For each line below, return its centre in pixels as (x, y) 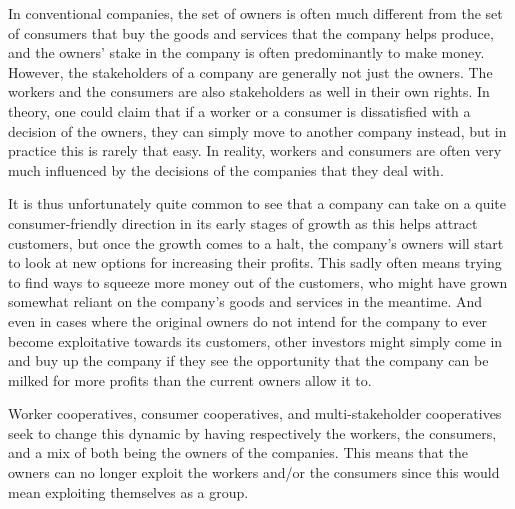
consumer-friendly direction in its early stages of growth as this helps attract (243, 222)
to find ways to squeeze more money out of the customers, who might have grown (258, 281)
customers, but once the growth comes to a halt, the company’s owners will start (256, 242)
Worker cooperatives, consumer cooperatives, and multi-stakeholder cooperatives (255, 413)
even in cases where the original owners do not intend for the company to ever (248, 320)
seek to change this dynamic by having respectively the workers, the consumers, (252, 432)
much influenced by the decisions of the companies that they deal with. (226, 169)
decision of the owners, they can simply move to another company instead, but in (257, 130)
